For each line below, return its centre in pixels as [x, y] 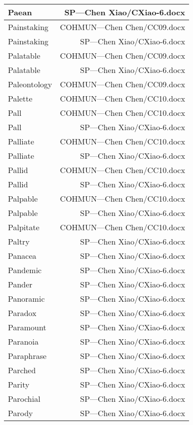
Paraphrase [27, 356]
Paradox [22, 313]
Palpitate [24, 227]
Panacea [22, 256]
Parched [22, 370]
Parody [20, 413]
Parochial [24, 399]
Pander [20, 284]
